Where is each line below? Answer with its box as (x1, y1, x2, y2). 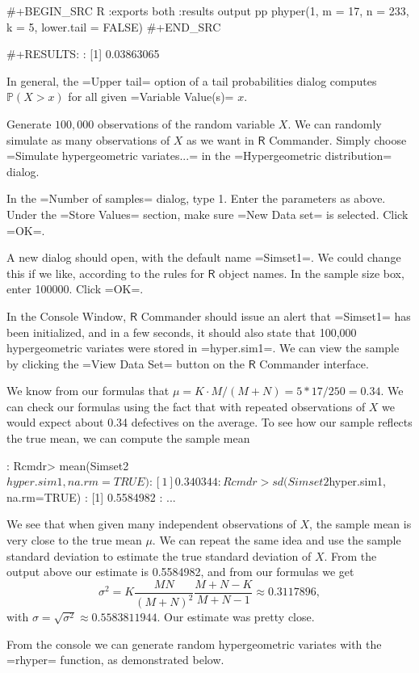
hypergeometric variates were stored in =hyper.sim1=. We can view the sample (6, 339, 400, 356)
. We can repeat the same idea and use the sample (152, 532, 401, 549)
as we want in (186, 131, 254, 148)
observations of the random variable (97, 115, 275, 132)
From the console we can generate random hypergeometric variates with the (6, 635, 382, 652)
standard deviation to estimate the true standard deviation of (6, 547, 312, 564)
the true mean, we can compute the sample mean (6, 430, 250, 447)
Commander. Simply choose (269, 131, 407, 148)
